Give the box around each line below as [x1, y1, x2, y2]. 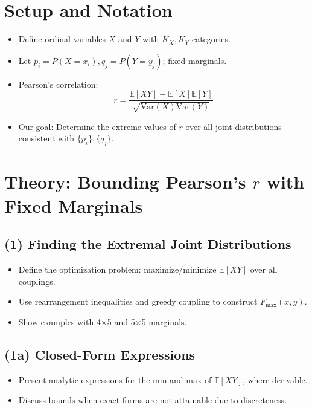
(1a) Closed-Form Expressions [4, 345, 196, 363]
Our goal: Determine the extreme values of [18, 120, 176, 132]
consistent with [18, 132, 75, 144]
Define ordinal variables [18, 33, 106, 45]
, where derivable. [242, 373, 308, 386]
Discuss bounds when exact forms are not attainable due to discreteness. [18, 393, 287, 406]
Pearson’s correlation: [18, 77, 98, 90]
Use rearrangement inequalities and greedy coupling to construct [18, 295, 258, 308]
